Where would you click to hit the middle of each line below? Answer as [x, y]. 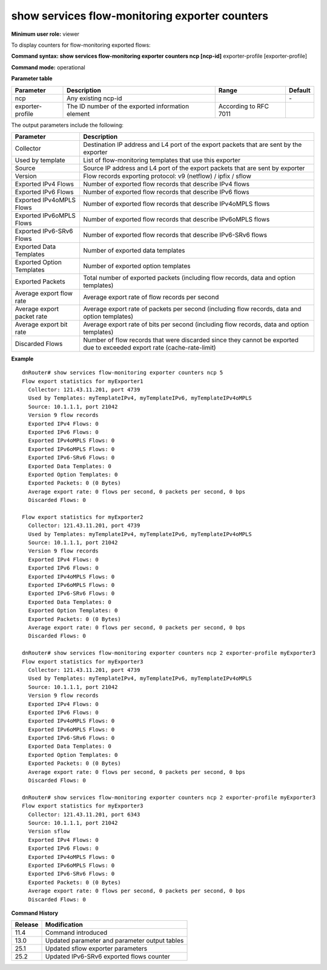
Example [22, 359]
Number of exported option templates [137, 266]
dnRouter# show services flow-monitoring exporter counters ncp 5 [123, 373]
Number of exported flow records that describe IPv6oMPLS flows [176, 219]
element [78, 114]
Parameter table [32, 78]
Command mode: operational [48, 67]
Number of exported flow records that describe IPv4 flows [166, 184]
